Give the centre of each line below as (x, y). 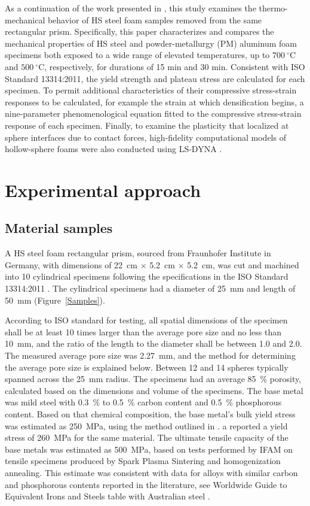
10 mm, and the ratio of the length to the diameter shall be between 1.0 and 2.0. (154, 343)
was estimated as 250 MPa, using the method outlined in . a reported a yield (146, 425)
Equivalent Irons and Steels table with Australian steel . (108, 496)
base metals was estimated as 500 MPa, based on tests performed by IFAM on (149, 449)
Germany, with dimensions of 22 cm (71, 264)
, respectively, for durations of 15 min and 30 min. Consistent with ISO (175, 66)
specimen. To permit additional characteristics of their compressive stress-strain (151, 90)
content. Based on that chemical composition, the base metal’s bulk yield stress (150, 414)
